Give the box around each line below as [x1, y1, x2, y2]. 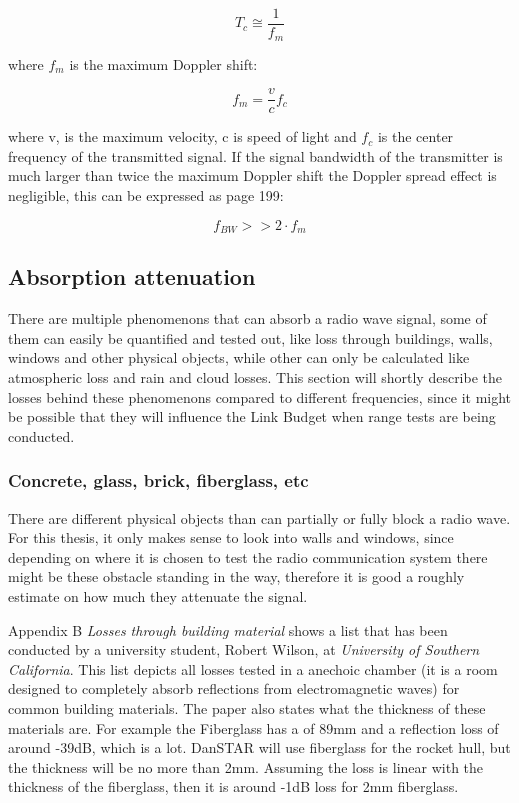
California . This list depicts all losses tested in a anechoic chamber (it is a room [8, 658, 498, 679]
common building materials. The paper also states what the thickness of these [8, 697, 486, 718]
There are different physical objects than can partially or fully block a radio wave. [8, 507, 511, 528]
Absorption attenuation [8, 261, 256, 292]
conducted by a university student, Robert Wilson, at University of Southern [8, 639, 480, 660]
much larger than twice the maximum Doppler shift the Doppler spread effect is [8, 165, 497, 186]
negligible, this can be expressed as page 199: [8, 184, 284, 205]
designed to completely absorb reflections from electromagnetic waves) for [8, 678, 460, 699]
